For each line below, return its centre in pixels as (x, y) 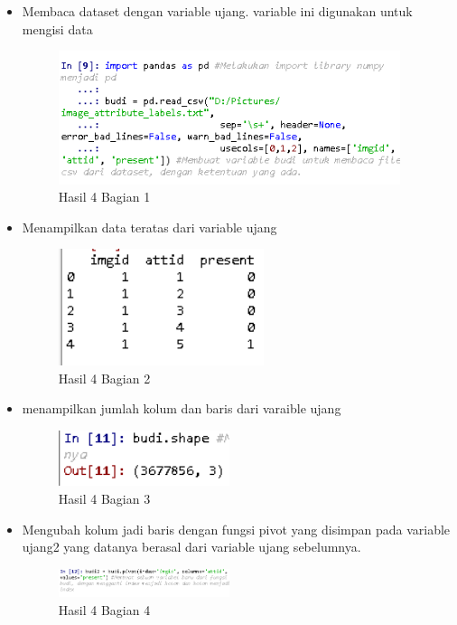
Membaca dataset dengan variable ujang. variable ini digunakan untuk (217, 11)
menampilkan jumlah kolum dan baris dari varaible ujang (182, 408)
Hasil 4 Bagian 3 (104, 498)
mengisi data (57, 28)
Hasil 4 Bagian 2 (104, 378)
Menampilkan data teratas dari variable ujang (149, 227)
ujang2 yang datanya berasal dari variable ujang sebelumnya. (191, 547)
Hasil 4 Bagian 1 (104, 197)
